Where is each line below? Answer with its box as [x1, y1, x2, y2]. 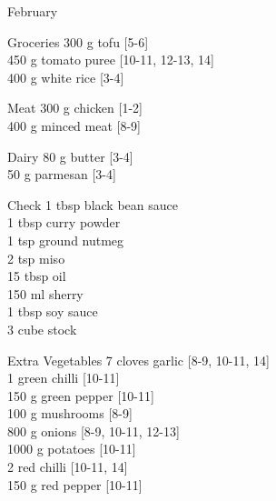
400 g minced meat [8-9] [7, 115, 141, 135]
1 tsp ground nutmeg [7, 230, 124, 249]
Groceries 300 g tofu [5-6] [7, 32, 149, 51]
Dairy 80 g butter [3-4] [7, 146, 133, 165]
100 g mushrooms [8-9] [7, 404, 133, 423]
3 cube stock [7, 319, 77, 338]
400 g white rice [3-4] [7, 67, 124, 86]
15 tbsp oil [7, 266, 66, 286]
